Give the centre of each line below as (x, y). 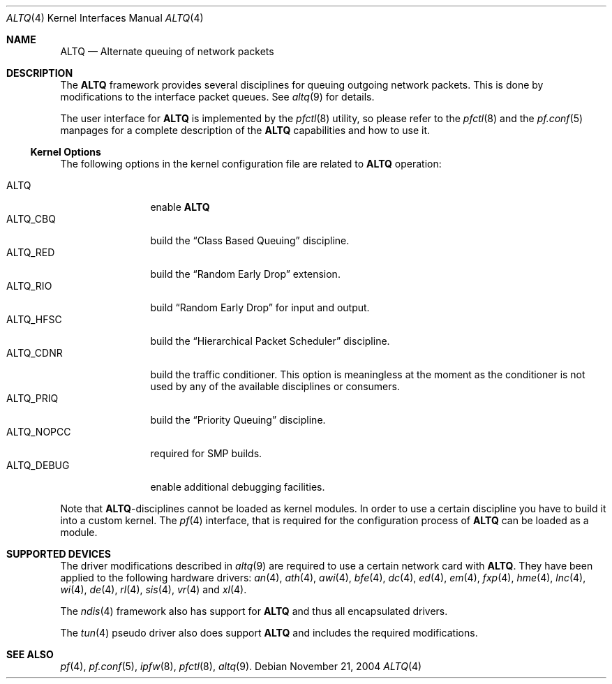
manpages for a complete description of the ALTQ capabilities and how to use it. (245, 130)
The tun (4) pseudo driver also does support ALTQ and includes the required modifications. (269, 633)
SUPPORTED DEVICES (59, 554)
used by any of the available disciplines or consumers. (275, 386)
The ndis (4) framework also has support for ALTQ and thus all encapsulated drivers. (254, 611)
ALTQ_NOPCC (39, 432)
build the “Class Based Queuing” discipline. (250, 240)
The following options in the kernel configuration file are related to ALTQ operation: (251, 164)
